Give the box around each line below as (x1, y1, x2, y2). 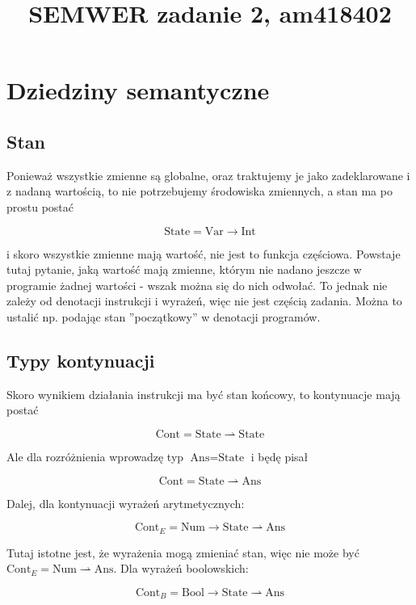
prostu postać (6, 198, 74, 215)
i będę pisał (250, 447, 309, 464)
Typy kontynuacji (6, 347, 155, 372)
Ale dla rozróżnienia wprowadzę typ (6, 447, 184, 464)
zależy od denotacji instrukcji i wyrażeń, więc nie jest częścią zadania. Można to (6, 292, 402, 309)
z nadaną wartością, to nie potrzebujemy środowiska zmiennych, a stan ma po (6, 183, 393, 200)
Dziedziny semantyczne (6, 74, 270, 107)
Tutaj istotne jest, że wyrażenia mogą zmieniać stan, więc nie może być (6, 544, 359, 561)
